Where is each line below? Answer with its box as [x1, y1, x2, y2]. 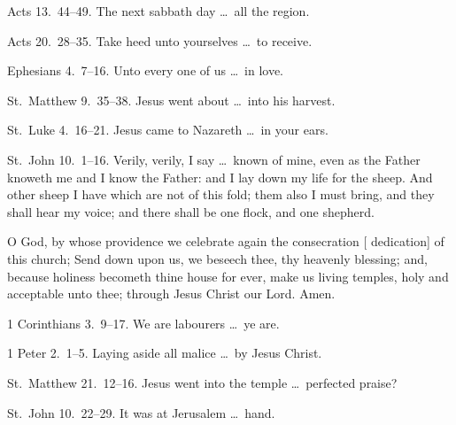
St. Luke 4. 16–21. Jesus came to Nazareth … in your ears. [7, 120, 328, 139]
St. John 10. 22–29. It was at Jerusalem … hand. [7, 403, 275, 421]
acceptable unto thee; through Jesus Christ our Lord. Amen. [7, 284, 336, 303]
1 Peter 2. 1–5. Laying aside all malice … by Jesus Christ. [7, 344, 322, 362]
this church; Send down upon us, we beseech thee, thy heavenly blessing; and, [7, 249, 428, 267]
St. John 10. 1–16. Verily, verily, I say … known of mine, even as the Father [7, 150, 421, 168]
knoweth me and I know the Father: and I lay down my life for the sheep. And [7, 167, 433, 186]
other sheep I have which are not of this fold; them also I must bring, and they [7, 185, 435, 204]
